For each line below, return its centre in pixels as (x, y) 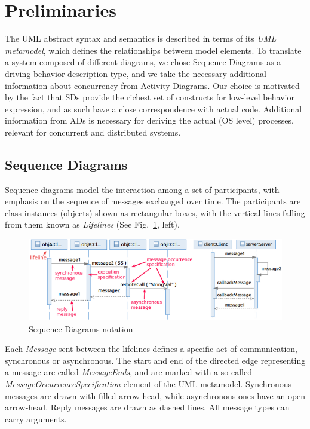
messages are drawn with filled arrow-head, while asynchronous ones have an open (155, 395)
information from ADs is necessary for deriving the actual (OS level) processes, (149, 120)
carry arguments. (36, 419)
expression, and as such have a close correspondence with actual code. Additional (154, 108)
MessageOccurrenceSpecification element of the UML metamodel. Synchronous (148, 384)
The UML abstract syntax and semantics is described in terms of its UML (141, 39)
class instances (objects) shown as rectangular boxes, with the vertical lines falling (155, 212)
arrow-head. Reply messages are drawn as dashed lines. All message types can (147, 407)
